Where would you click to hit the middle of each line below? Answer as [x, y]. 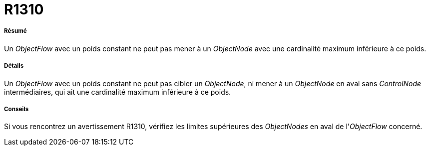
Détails [14, 66]
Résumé [15, 31]
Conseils [16, 109]
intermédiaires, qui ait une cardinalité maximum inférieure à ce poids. [118, 92]
